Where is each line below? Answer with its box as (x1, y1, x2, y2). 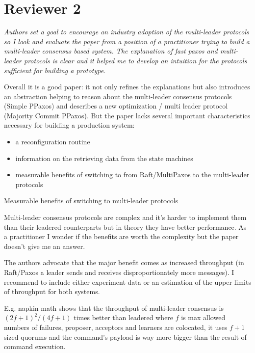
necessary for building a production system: (4, 120, 135, 130)
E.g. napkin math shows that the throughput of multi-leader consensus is (4, 302, 224, 313)
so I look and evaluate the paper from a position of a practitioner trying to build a (4, 36, 250, 46)
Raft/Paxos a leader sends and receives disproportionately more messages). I (4, 267, 234, 277)
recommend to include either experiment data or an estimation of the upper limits (4, 276, 251, 287)
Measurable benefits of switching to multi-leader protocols (4, 195, 178, 206)
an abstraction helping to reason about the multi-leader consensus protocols (4, 91, 232, 101)
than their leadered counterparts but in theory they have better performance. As (4, 221, 247, 232)
